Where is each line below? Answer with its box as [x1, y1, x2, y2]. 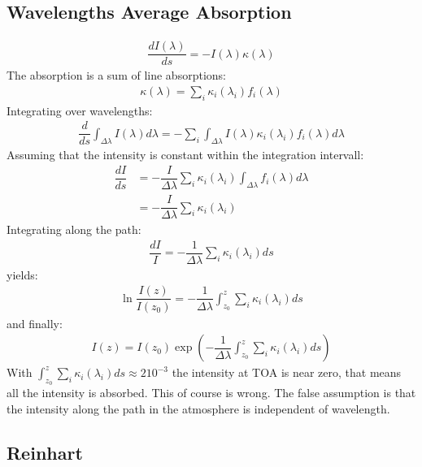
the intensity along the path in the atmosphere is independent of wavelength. [7, 400, 390, 417]
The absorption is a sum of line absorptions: [7, 67, 226, 84]
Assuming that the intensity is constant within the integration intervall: [7, 146, 364, 163]
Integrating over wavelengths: [7, 102, 153, 119]
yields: [7, 266, 38, 283]
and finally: [7, 314, 63, 331]
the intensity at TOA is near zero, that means [172, 364, 402, 381]
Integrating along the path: [7, 221, 141, 238]
